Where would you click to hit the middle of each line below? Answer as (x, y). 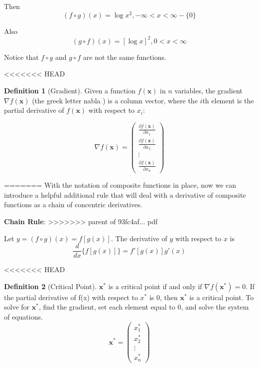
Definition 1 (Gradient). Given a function (70, 90)
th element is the (228, 100)
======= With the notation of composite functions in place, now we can (120, 185)
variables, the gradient (208, 90)
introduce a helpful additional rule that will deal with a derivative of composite (125, 194)
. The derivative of (139, 238)
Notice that (21, 57)
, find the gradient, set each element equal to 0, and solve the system (144, 307)
